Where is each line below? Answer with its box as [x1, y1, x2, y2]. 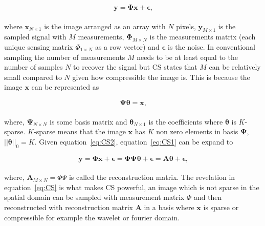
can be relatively [209, 61, 261, 72]
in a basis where [144, 201, 194, 212]
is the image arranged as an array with [44, 20, 166, 31]
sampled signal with [4, 31, 67, 42]
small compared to [4, 71, 62, 82]
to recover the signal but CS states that [73, 61, 197, 72]
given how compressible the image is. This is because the [72, 71, 250, 82]
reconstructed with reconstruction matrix [4, 201, 133, 212]
